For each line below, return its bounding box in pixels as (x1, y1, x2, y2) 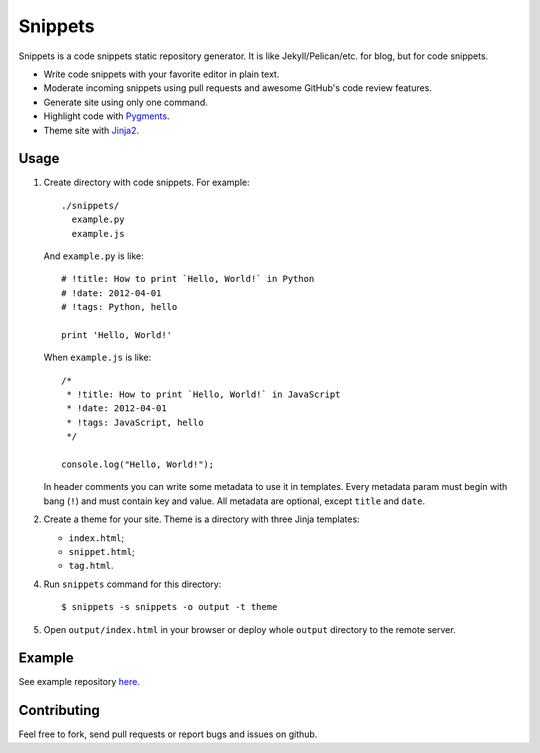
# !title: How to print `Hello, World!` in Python (61, 273, 315, 285)
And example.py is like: (43, 250, 144, 262)
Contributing (18, 702, 100, 719)
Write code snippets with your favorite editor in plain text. (43, 68, 280, 80)
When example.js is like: (43, 351, 152, 364)
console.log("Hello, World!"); (61, 459, 215, 470)
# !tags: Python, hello (61, 301, 178, 313)
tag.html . (68, 560, 114, 572)
